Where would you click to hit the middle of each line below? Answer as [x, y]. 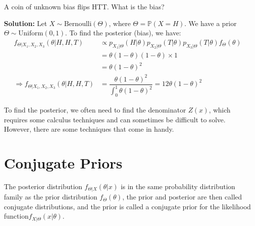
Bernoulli [78, 24]
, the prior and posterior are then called [182, 197]
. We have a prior [211, 23]
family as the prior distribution [51, 197]
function [16, 216]
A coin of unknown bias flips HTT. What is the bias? [84, 6]
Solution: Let [26, 23]
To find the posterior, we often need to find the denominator [95, 109]
